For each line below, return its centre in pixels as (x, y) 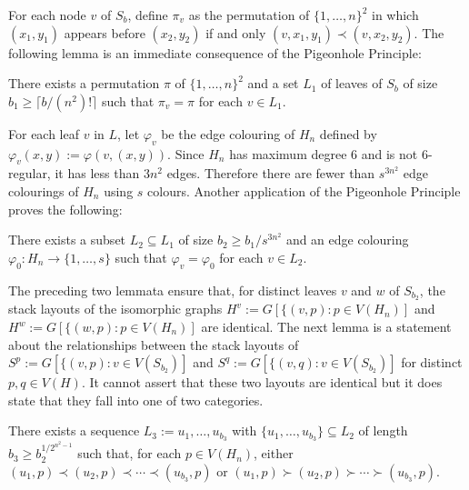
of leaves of (352, 83)
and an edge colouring (347, 240)
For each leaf (44, 133)
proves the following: (65, 209)
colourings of (44, 190)
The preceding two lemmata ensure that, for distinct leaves (173, 290)
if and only (236, 32)
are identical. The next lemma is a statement (326, 326)
